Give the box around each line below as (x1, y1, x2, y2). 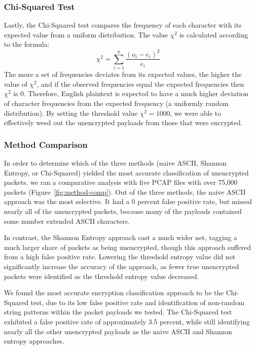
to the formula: (4, 39, 49, 49)
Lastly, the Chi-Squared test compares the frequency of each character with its (4, 20, 242, 30)
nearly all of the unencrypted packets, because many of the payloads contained (4, 206, 242, 216)
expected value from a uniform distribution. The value (4, 29, 168, 39)
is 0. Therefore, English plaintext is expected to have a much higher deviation (13, 88, 249, 99)
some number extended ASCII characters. (4, 215, 130, 226)
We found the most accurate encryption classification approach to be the (4, 287, 224, 298)
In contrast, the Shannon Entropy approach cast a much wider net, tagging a (4, 232, 237, 243)
